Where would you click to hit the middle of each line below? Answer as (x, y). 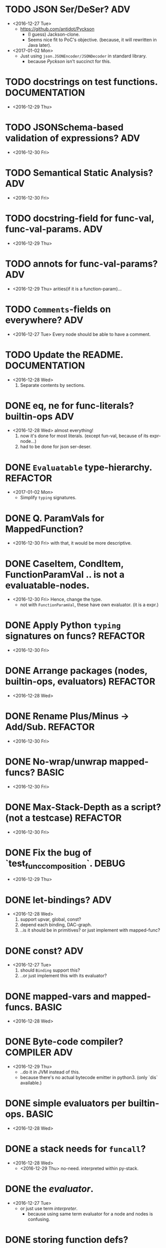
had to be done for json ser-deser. (56, 447)
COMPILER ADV (39, 1053)
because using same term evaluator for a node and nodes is (90, 1214)
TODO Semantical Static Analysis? (79, 173)
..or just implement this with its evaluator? (64, 976)
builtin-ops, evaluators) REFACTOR (80, 682)
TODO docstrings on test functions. (81, 82)
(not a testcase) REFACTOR (64, 818)
